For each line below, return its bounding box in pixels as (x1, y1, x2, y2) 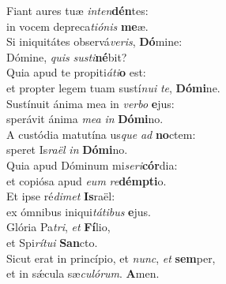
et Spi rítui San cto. (6, 234, 98, 250)
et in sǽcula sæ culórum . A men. (6, 265, 160, 282)
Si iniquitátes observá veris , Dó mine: (6, 33, 183, 50)
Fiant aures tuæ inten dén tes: (6, 2, 149, 18)
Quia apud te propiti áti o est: (6, 64, 146, 80)
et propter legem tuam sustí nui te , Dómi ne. (6, 79, 220, 95)
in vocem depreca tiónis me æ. (6, 17, 149, 34)
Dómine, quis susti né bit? (6, 48, 127, 65)
